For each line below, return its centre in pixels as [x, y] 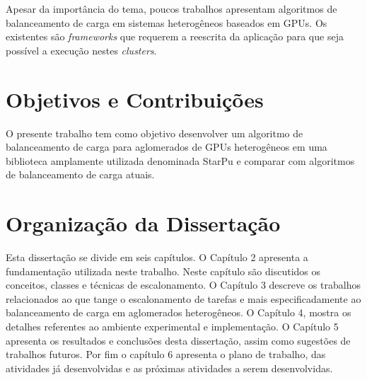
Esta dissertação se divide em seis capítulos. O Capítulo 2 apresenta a [157, 257]
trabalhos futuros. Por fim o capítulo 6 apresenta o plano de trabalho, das [166, 354]
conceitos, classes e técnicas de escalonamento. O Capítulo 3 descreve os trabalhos [183, 285]
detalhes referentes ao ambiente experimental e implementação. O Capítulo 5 [172, 326]
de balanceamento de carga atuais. [80, 174]
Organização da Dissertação [143, 223]
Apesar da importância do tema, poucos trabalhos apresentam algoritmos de [171, 8]
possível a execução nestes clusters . [81, 50]
